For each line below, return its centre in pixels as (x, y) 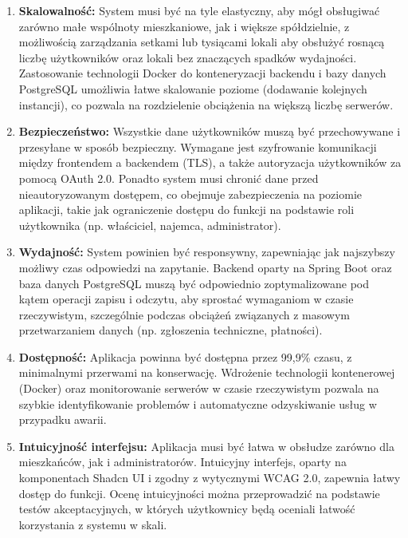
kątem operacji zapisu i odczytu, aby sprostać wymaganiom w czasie (186, 299)
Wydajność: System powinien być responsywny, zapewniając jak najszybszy (207, 252)
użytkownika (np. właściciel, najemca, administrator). (150, 225)
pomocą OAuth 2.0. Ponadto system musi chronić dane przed (169, 178)
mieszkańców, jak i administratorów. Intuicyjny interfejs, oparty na (182, 462)
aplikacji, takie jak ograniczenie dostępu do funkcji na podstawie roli (186, 210)
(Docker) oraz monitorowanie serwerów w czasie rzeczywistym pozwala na (199, 388)
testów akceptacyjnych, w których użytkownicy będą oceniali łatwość (187, 509)
